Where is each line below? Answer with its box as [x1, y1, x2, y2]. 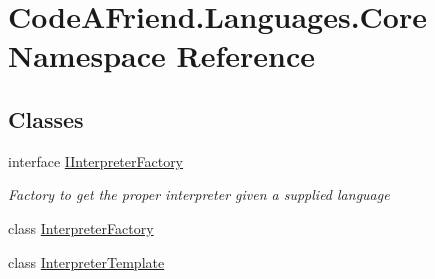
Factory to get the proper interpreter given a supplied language [8, 184, 390, 205]
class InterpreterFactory [8, 217, 154, 238]
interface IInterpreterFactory [8, 150, 184, 171]
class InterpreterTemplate [8, 251, 165, 272]
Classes [8, 103, 84, 134]
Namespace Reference [8, 35, 315, 76]
